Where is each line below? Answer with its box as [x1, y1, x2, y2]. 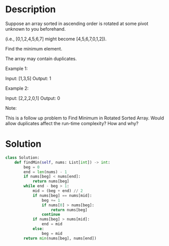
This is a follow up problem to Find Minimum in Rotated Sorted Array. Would [5, 115, 164, 121]
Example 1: [5, 65, 28, 71]
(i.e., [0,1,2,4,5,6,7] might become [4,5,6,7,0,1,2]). [5, 36, 107, 42]
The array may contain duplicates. [5, 55, 77, 62]
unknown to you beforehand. [5, 26, 66, 32]
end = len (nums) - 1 [23, 169, 67, 175]
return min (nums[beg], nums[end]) [23, 236, 97, 241]
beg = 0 [23, 164, 40, 169]
